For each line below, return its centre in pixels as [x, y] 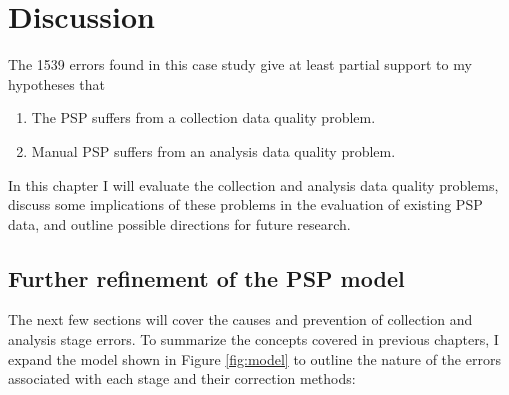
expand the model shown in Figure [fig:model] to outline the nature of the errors [254, 358]
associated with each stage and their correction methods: [182, 378]
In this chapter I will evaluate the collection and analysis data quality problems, [253, 184]
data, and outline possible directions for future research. [179, 223]
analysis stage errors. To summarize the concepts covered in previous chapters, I [253, 339]
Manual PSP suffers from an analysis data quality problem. [213, 150]
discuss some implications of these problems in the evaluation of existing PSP [245, 204]
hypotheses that [56, 83]
